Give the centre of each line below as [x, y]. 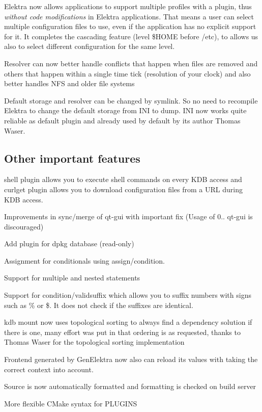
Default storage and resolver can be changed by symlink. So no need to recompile [131, 100]
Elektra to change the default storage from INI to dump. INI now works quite [125, 110]
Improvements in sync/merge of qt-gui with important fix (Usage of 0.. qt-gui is [128, 216]
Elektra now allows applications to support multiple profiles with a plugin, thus [128, 6]
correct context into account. [49, 369]
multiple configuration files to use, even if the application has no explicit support [130, 26]
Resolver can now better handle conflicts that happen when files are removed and [131, 63]
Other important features [72, 158]
